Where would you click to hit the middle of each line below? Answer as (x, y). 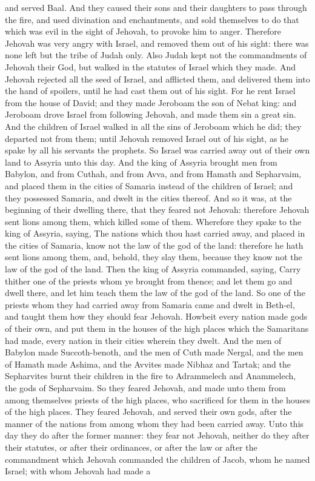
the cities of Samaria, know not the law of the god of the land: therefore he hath (154, 245)
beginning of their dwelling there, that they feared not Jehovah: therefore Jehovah (157, 210)
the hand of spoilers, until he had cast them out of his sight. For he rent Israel (150, 91)
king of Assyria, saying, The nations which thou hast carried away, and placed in (155, 233)
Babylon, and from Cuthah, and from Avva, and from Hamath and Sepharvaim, (153, 174)
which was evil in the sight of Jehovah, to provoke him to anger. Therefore (143, 31)
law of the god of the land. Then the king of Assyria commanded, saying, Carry (153, 269)
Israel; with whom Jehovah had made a (78, 471)
